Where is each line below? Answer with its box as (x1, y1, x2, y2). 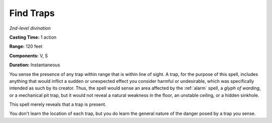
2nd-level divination (9, 25, 51, 31)
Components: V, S (9, 53, 48, 59)
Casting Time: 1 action (9, 34, 57, 40)
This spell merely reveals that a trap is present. (9, 101, 107, 107)
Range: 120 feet (9, 43, 43, 50)
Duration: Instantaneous (9, 62, 60, 68)
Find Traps (9, 8, 55, 19)
